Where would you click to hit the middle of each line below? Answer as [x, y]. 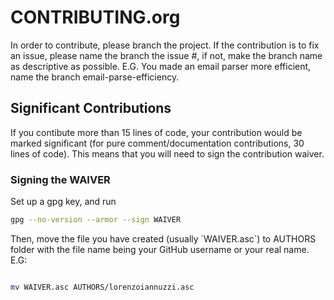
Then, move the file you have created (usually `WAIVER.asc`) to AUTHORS [163, 238]
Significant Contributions [91, 108]
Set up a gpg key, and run [63, 202]
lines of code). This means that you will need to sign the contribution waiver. [167, 153]
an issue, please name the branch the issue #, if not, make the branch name [166, 55]
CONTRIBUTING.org [95, 17]
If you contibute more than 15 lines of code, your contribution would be [156, 132]
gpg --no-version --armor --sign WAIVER [96, 220]
